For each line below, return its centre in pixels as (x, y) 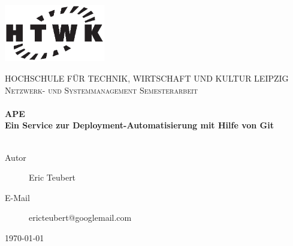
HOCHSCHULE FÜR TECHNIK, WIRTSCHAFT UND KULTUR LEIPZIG (147, 78)
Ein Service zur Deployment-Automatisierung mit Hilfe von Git (139, 125)
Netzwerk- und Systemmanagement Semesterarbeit (102, 90)
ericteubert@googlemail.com (80, 217)
